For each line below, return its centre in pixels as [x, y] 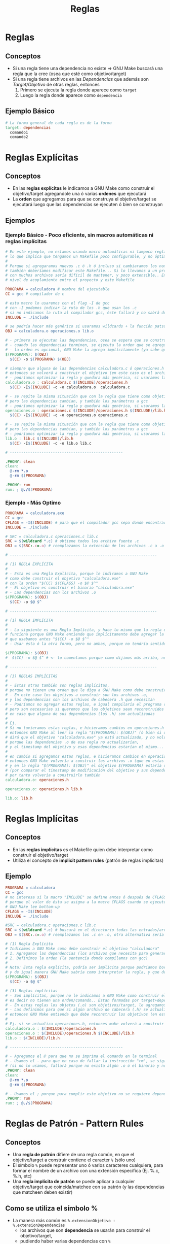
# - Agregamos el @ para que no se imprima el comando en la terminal [81, 1056]
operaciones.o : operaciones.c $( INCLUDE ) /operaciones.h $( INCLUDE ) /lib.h [86, 411]
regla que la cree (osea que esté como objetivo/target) [69, 74]
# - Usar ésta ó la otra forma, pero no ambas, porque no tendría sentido [86, 644]
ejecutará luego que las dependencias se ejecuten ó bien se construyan [88, 205]
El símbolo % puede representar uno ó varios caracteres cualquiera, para [88, 1165]
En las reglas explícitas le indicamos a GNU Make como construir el [83, 188]
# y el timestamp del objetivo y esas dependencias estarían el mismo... [85, 747]
